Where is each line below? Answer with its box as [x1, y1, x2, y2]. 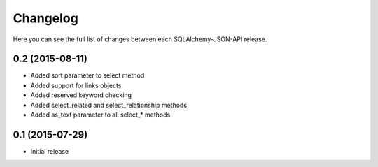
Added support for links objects [30, 81, 122, 89]
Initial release [30, 147, 69, 155]
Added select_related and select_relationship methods [30, 101, 188, 109]
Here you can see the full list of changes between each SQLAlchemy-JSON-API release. [13, 35, 267, 43]
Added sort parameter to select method [30, 71, 145, 80]
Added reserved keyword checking [30, 91, 132, 99]
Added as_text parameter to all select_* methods [30, 110, 171, 119]
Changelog [13, 10, 78, 26]
